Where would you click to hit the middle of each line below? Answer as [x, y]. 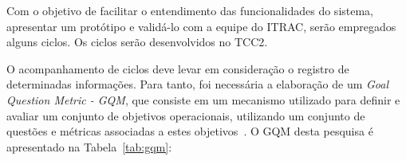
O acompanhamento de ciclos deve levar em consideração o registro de [178, 68]
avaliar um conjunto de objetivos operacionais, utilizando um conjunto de [186, 115]
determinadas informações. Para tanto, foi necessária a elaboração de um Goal [198, 84]
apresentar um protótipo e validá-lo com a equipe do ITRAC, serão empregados [201, 26]
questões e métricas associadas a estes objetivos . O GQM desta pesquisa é [190, 131]
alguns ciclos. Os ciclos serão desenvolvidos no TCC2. [137, 42]
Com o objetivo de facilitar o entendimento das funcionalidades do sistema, [190, 10]
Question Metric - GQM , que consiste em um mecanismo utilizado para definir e [203, 99]
